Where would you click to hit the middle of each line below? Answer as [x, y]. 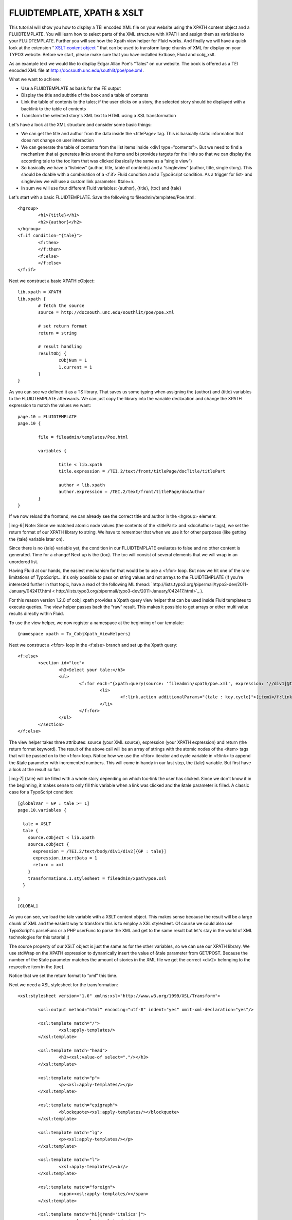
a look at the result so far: [35, 770]
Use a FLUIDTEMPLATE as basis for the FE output [71, 88]
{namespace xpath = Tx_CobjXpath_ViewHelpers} [74, 634]
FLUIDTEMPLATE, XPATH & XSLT [76, 13]
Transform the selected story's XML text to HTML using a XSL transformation [99, 116]
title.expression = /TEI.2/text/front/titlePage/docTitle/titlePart [142, 471]
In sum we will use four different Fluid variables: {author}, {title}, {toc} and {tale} [101, 188]
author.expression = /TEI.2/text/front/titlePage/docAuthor [132, 492]
